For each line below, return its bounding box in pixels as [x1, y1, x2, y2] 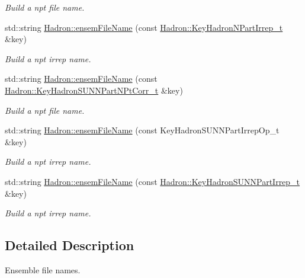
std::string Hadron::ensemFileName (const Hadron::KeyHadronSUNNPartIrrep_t [5, 175, 300, 187]
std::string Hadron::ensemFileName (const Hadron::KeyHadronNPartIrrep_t [5, 21, 283, 33]
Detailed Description [5, 236, 134, 254]
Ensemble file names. [5, 263, 81, 276]
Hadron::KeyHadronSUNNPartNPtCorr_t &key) [5, 84, 183, 96]
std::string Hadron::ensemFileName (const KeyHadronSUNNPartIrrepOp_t [5, 124, 280, 136]
